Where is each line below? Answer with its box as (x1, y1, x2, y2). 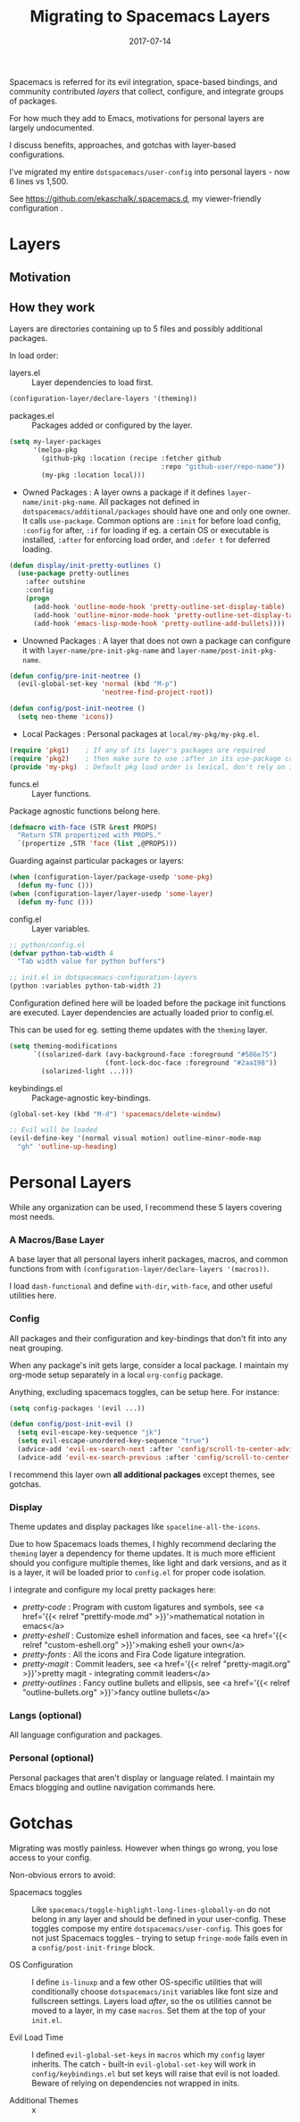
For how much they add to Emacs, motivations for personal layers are (9, 113, 265, 123)
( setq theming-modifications (9, 1042, 118, 1051)
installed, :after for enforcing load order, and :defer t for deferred (21, 534, 271, 545)
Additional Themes (9, 2094, 79, 2105)
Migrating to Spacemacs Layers (29, 6, 271, 27)
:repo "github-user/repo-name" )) (161, 462, 286, 471)
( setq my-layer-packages (9, 438, 102, 447)
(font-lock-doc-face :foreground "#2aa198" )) (104, 1058, 278, 1067)
